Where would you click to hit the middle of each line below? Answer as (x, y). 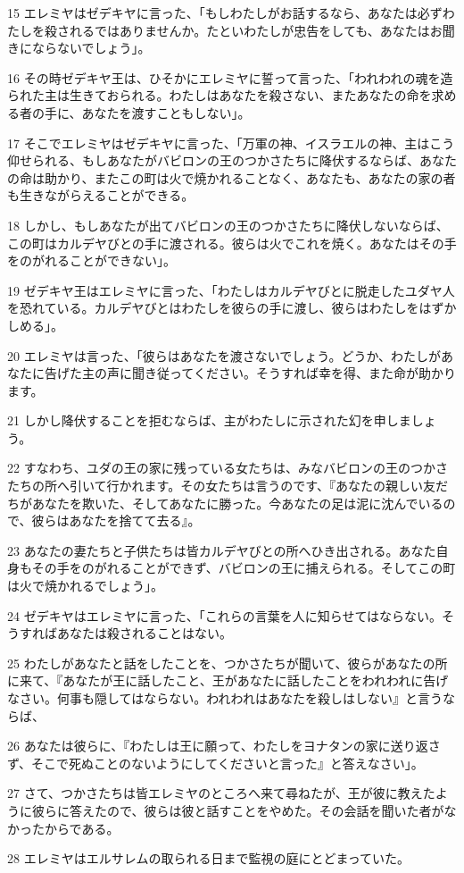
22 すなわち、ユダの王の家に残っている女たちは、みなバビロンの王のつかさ (228, 468)
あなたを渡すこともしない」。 (166, 112)
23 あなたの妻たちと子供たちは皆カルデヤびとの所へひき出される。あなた (222, 550)
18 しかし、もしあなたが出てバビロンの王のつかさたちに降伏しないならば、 (228, 225)
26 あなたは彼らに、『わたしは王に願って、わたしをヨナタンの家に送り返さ (224, 746)
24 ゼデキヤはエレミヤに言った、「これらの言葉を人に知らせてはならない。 (225, 615)
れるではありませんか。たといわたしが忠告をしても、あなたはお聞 (262, 30)
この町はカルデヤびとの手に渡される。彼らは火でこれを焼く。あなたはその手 (232, 243)
